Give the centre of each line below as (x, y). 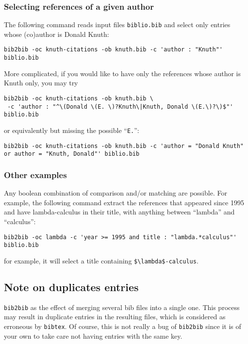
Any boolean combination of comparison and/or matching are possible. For (116, 193)
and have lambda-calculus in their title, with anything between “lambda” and (119, 212)
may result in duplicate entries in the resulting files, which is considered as (115, 317)
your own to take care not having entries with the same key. (93, 336)
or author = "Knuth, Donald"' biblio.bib (72, 154)
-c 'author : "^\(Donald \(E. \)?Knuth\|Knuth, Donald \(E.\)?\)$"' (120, 106)
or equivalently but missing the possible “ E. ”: (72, 130)
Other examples (35, 174)
